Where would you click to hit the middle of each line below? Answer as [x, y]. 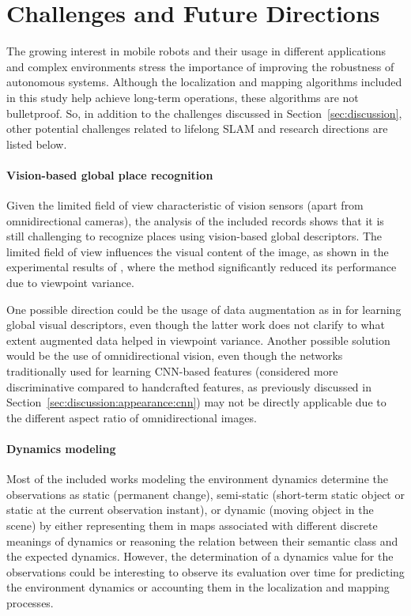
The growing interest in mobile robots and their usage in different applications [196, 51]
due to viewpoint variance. [70, 283]
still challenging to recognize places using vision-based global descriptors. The [194, 236]
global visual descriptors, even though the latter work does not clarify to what [196, 325]
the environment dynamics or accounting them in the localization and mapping [198, 587]
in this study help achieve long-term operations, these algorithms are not [183, 97]
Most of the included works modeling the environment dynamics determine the [197, 479]
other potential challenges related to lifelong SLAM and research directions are [197, 128]
